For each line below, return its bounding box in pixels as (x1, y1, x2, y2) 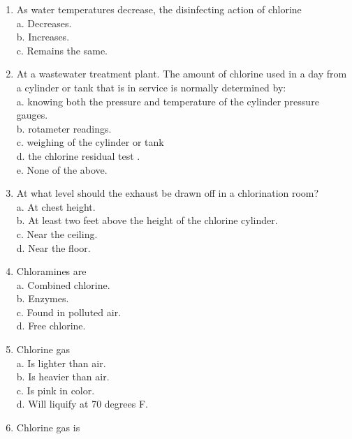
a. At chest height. (16, 199, 96, 214)
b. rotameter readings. (16, 121, 112, 135)
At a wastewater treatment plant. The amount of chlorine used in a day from (16, 66, 347, 81)
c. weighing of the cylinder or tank (16, 135, 164, 149)
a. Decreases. (16, 15, 72, 30)
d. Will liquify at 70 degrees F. (16, 396, 148, 411)
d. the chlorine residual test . (16, 148, 140, 163)
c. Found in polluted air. (16, 304, 122, 319)
